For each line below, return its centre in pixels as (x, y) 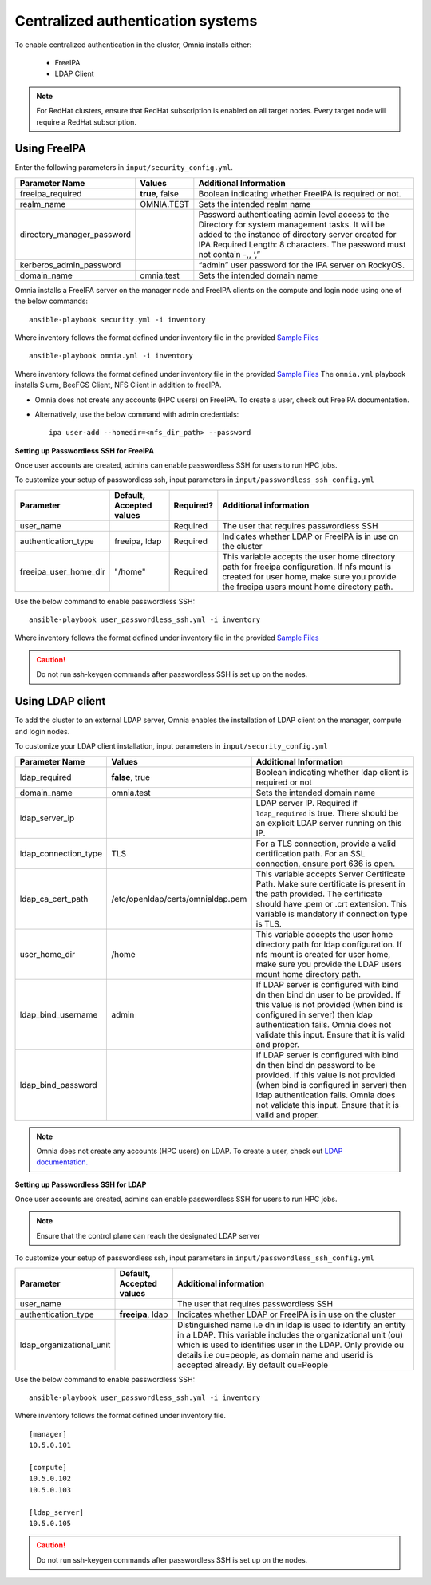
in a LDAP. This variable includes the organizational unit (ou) (290, 1334)
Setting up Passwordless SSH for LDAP (81, 1184)
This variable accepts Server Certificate (331, 874)
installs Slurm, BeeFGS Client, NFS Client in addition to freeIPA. (119, 385)
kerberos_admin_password (70, 265)
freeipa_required (51, 193)
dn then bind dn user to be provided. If (328, 994)
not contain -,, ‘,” (229, 254)
